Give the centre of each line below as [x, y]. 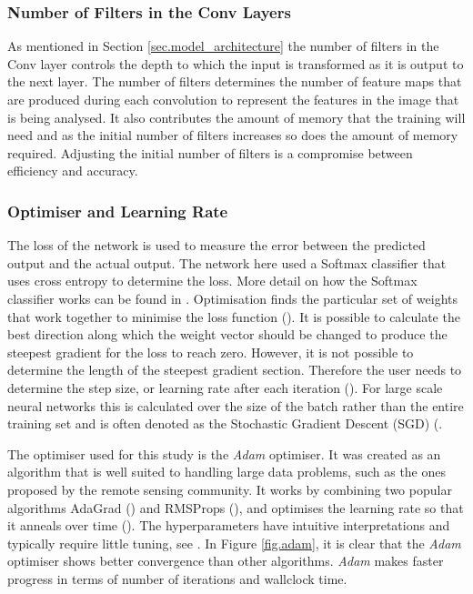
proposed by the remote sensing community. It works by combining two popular [230, 489]
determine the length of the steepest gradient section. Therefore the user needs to [235, 370]
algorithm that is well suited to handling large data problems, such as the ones [227, 472]
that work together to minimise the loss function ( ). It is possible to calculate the [234, 316]
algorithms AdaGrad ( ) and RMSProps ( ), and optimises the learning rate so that [236, 507]
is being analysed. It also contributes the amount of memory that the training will [236, 117]
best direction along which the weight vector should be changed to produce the [227, 334]
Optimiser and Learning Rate [118, 211]
